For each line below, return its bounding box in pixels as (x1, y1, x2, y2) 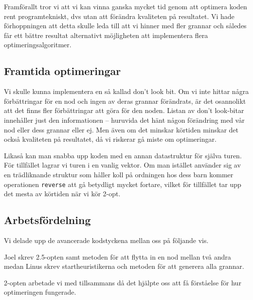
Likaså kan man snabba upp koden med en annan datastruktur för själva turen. (4, 150, 242, 160)
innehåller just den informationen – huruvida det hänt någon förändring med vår (4, 114, 245, 125)
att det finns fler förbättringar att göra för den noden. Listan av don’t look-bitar (4, 105, 244, 115)
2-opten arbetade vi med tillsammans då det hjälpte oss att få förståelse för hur (4, 277, 241, 287)
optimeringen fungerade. (4, 287, 76, 297)
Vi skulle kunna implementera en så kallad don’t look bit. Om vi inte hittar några (4, 86, 249, 96)
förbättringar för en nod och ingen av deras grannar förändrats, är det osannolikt (4, 95, 246, 106)
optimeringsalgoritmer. (4, 39, 72, 50)
